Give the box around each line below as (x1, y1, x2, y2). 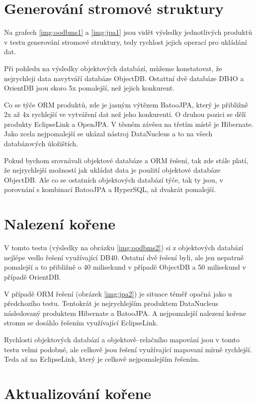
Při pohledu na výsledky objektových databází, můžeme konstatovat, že (4, 63, 222, 73)
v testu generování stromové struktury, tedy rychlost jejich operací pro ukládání (4, 36, 247, 47)
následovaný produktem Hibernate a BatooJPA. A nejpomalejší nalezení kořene (4, 307, 246, 318)
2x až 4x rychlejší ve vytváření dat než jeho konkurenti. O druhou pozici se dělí (4, 109, 246, 119)
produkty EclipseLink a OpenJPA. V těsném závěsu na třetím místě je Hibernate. (4, 118, 254, 129)
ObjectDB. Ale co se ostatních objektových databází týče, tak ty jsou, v (4, 174, 223, 185)
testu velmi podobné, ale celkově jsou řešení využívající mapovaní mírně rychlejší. (4, 344, 252, 354)
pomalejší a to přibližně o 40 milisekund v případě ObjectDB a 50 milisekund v (4, 262, 246, 272)
